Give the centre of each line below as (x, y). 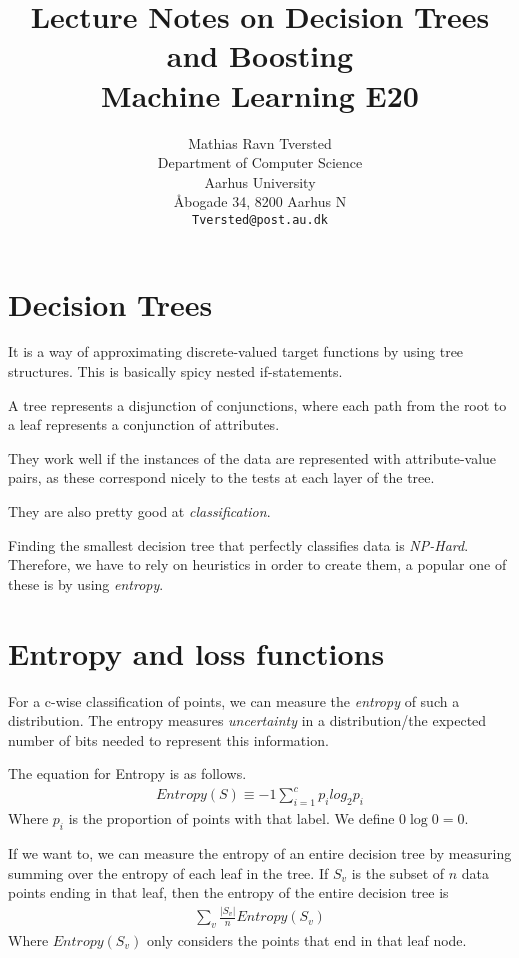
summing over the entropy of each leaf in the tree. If (168, 872)
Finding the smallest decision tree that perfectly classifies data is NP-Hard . (238, 544)
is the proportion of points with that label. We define (231, 818)
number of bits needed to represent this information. (168, 739)
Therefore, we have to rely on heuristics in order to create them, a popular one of (257, 564)
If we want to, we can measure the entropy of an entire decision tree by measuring (260, 853)
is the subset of (398, 872)
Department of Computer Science (260, 162)
